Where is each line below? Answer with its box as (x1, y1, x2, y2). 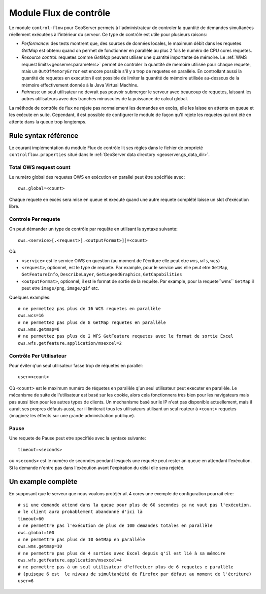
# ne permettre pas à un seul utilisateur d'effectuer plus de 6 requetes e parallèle (18, 564, 233, 570)
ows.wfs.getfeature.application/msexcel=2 (18, 340, 122, 346)
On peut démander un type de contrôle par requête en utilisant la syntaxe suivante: (9, 226, 178, 232)
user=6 (18, 578, 34, 584)
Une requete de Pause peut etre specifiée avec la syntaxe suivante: (9, 435, 146, 441)
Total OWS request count (9, 163, 71, 170)
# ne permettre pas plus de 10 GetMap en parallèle (18, 536, 145, 542)
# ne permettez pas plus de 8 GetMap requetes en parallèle (18, 319, 166, 325)
